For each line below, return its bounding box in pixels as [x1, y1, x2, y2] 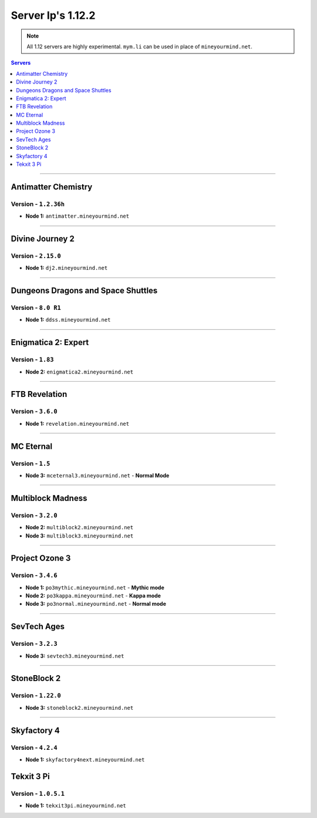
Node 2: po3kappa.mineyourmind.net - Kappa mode [25, 592, 161, 599]
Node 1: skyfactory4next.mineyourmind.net [25, 756, 145, 763]
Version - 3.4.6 [11, 571, 58, 579]
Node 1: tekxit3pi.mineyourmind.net [25, 802, 126, 809]
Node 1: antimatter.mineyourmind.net [25, 212, 129, 220]
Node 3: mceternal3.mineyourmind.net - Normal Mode [25, 472, 170, 479]
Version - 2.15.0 [11, 252, 61, 260]
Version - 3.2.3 [11, 640, 58, 648]
